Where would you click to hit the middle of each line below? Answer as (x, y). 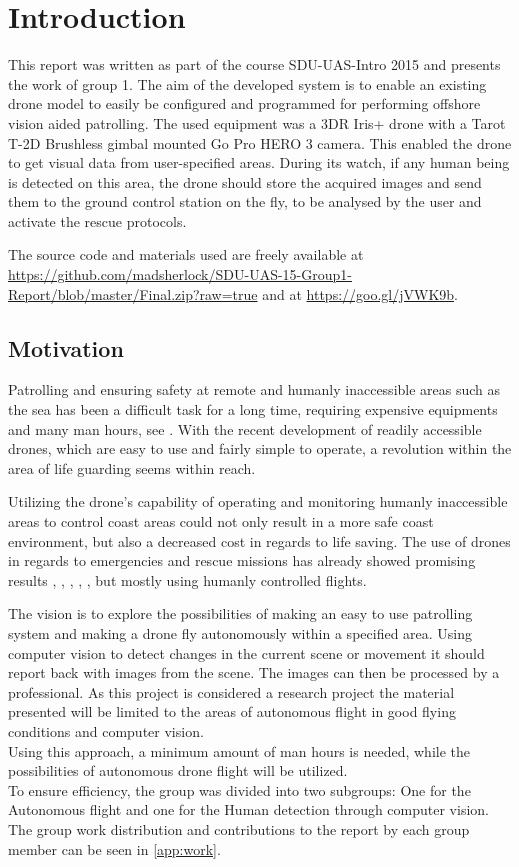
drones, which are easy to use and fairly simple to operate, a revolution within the (260, 448)
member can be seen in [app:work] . (114, 848)
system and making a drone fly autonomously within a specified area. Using (240, 632)
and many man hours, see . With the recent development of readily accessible (245, 428)
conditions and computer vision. (106, 730)
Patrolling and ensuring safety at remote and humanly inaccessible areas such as (254, 389)
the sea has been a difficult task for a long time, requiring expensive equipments (253, 409)
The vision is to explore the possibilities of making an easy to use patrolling (240, 613)
